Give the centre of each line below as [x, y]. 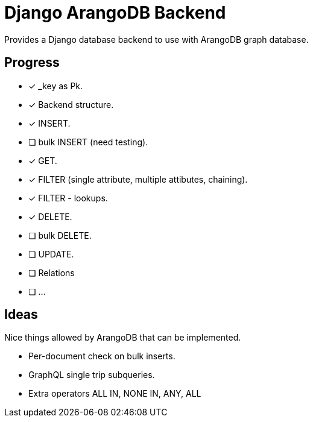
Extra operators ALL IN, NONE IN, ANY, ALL [115, 394]
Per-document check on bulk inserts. [102, 356]
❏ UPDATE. [51, 254]
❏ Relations [52, 272]
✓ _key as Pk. [56, 86]
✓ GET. [43, 160]
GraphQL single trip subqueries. [92, 375]
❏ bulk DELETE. [60, 235]
